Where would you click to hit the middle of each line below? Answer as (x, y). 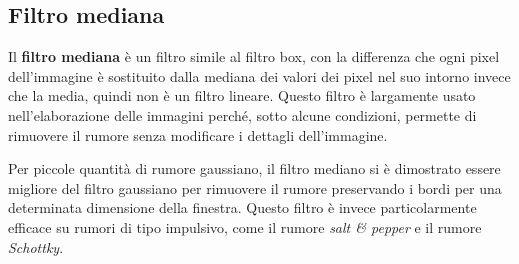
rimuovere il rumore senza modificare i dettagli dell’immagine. (198, 134)
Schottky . (36, 246)
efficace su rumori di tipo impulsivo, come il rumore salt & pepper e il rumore (245, 226)
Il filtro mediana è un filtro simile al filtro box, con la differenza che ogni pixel (254, 56)
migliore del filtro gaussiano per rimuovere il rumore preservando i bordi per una (255, 187)
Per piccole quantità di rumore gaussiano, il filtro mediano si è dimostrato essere (254, 168)
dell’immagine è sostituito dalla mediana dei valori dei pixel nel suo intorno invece (259, 75)
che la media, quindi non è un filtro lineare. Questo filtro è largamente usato (242, 95)
